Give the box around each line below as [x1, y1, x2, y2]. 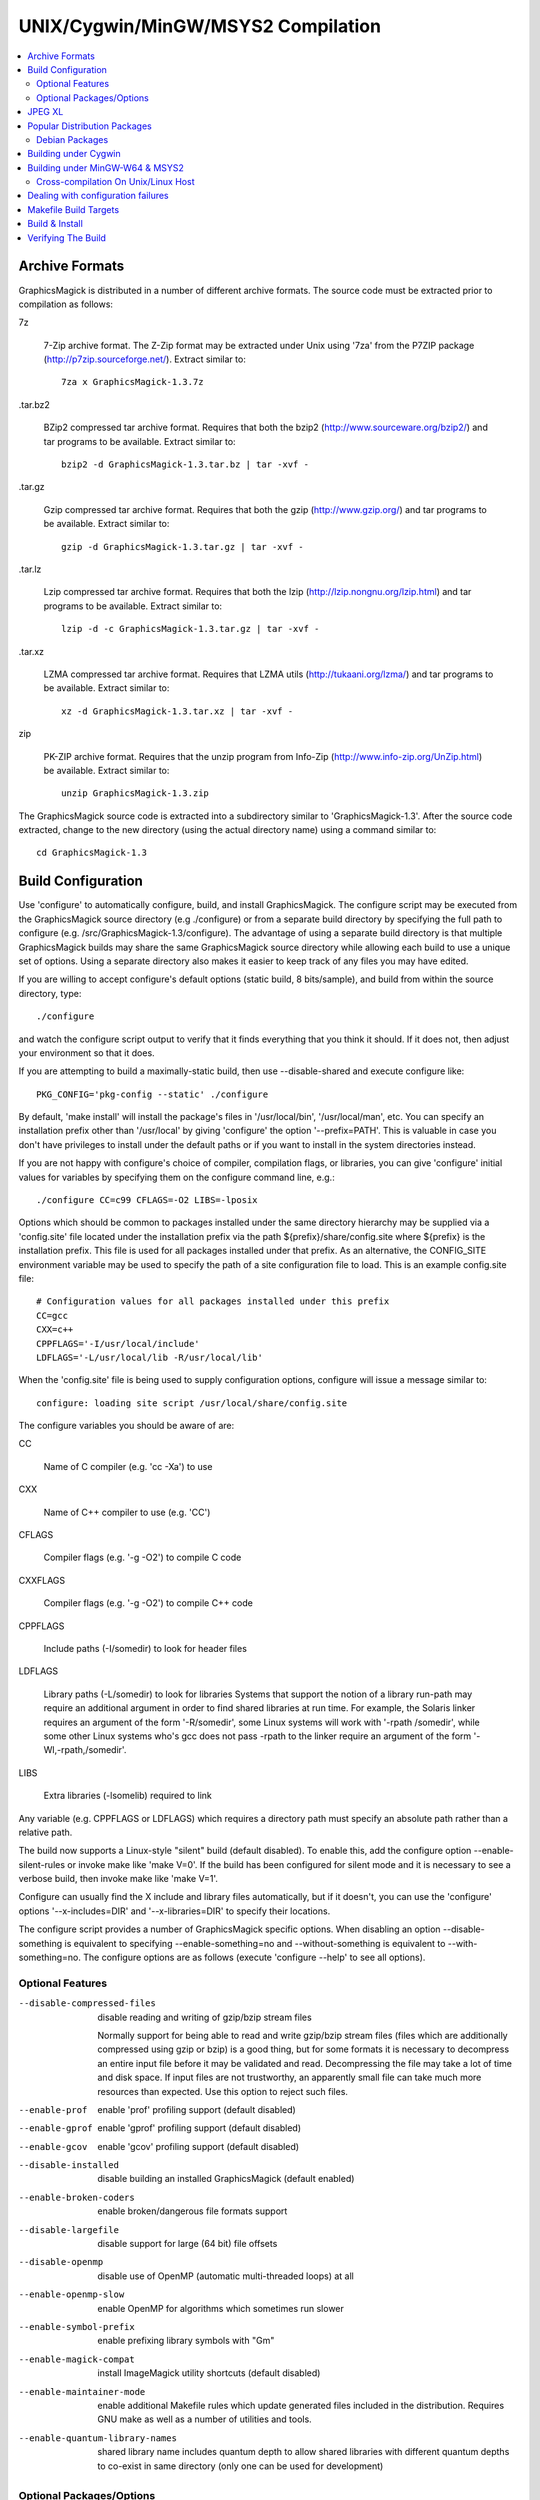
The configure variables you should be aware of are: [18, 1420, 235, 1432]
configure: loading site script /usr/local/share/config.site [36, 1397, 348, 1409]
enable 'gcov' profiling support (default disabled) [97, 2140, 300, 2152]
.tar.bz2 [18, 398, 50, 410]
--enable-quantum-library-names [18, 2432, 177, 2444]
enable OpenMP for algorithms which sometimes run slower [97, 2302, 345, 2314]
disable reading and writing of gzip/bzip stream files [97, 2011, 312, 2023]
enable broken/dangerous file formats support [97, 2205, 288, 2217]
